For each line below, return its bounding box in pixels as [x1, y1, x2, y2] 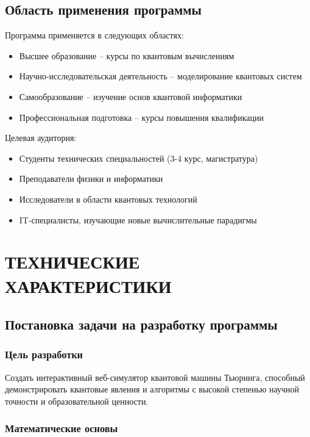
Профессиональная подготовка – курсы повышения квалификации [19, 110, 264, 123]
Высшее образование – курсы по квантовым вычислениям [19, 49, 234, 62]
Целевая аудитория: [5, 131, 77, 144]
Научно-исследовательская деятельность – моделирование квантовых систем [19, 70, 302, 82]
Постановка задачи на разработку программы [5, 315, 278, 334]
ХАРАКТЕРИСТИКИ [5, 273, 172, 298]
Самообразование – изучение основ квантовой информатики [19, 90, 242, 103]
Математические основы [5, 421, 118, 436]
